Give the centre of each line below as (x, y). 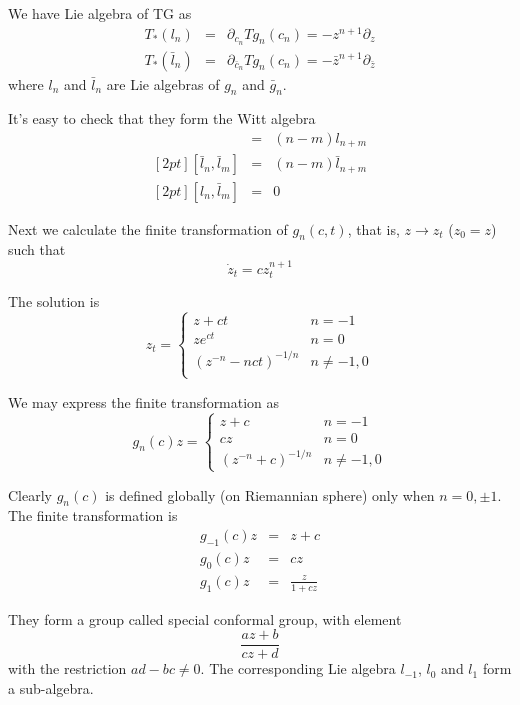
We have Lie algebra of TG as (100, 13)
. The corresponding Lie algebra (298, 668)
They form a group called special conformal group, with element (205, 618)
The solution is (54, 301)
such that (37, 249)
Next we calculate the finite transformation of (148, 228)
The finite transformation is (93, 515)
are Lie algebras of (163, 83)
